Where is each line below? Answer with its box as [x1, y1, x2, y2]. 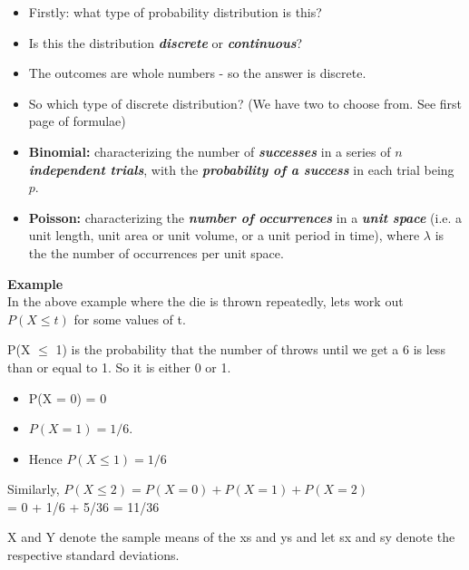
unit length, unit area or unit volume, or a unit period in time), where [28, 226, 420, 245]
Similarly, [7, 479, 60, 498]
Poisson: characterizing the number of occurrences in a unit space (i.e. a [28, 208, 463, 227]
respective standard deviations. [7, 546, 180, 565]
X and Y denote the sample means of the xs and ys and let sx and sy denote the [7, 527, 455, 546]
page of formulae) [28, 111, 126, 130]
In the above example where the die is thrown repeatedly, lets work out [7, 292, 404, 311]
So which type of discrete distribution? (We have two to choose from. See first [28, 93, 463, 112]
